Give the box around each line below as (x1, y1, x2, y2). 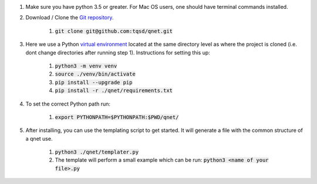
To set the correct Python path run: (25, 100, 111, 107)
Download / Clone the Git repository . (25, 14, 114, 21)
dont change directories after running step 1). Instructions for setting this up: (25, 49, 211, 56)
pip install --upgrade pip (55, 79, 133, 86)
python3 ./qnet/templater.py (55, 149, 139, 155)
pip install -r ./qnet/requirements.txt (55, 87, 173, 94)
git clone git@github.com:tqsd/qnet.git (55, 28, 173, 35)
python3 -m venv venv (55, 62, 117, 69)
